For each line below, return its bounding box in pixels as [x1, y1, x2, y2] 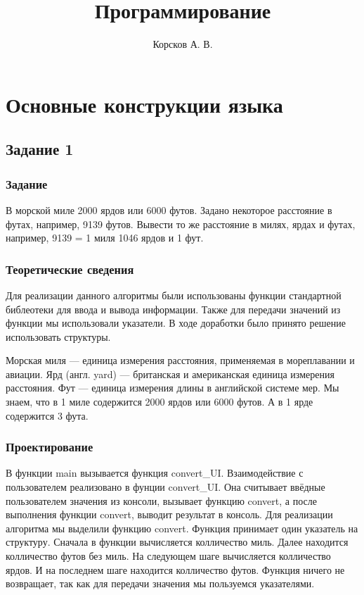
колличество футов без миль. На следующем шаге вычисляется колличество [6, 549, 331, 563]
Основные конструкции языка [6, 89, 283, 118]
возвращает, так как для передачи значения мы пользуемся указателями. [6, 576, 315, 591]
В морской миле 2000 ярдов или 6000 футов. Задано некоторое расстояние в [6, 202, 332, 217]
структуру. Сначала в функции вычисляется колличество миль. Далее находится [6, 534, 349, 549]
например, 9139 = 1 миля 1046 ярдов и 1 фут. [6, 230, 204, 245]
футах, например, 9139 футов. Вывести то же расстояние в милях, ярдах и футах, [6, 216, 356, 231]
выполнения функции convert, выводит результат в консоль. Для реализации [6, 507, 333, 522]
